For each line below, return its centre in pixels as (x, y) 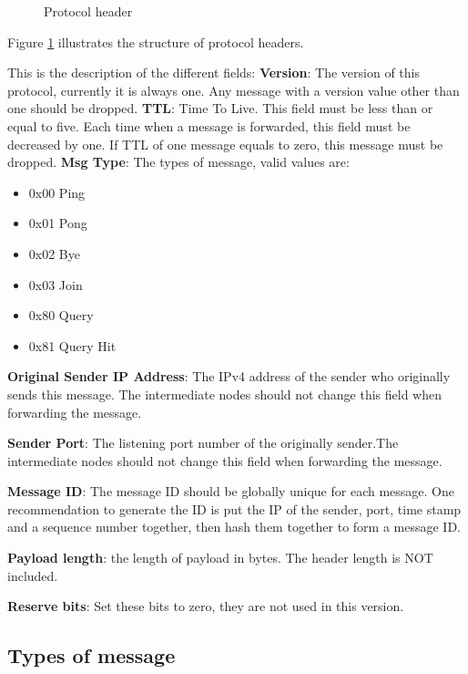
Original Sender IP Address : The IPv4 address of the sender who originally (229, 376)
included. (33, 575)
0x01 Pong (58, 223)
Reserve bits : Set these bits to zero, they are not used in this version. (206, 606)
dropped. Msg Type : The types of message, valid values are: (178, 162)
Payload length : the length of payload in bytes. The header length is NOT (220, 558)
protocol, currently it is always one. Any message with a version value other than (234, 90)
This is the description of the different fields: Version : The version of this (214, 73)
